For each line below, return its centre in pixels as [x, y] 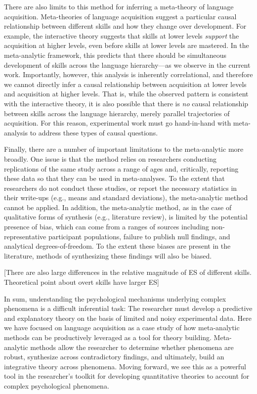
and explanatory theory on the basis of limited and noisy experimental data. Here [128, 318]
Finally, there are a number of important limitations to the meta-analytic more [124, 149]
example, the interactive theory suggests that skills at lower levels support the [122, 35]
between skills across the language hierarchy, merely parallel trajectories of [117, 113]
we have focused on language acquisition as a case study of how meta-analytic [122, 328]
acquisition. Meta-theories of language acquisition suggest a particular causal [120, 16]
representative [25, 236]
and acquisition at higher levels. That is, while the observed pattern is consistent [126, 94]
